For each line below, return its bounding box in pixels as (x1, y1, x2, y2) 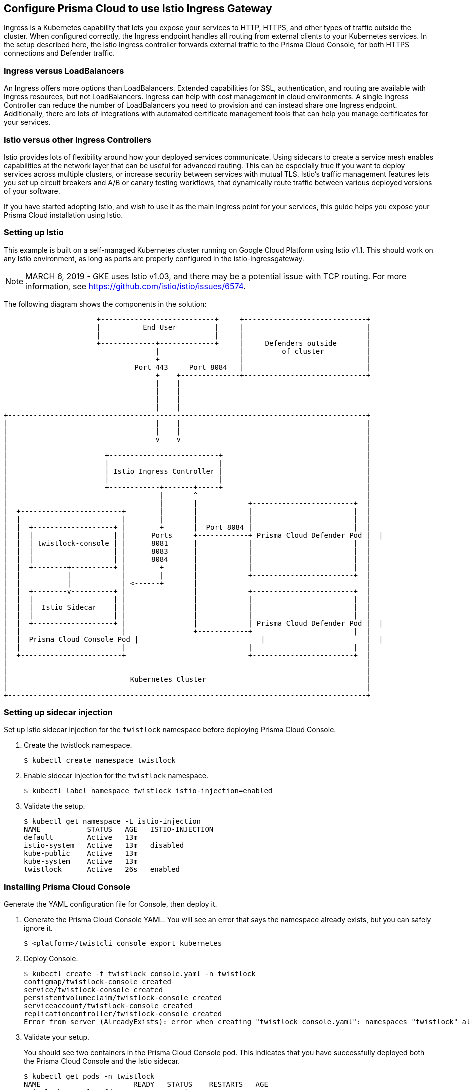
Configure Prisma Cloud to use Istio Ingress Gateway (4, 2, 272, 15)
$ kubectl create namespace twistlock (24, 756, 176, 765)
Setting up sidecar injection (4, 707, 113, 718)
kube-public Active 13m (24, 849, 138, 858)
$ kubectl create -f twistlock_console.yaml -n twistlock (24, 970, 256, 978)
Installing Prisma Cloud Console (4, 881, 131, 892)
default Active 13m (24, 833, 138, 842)
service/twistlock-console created (24, 986, 163, 994)
